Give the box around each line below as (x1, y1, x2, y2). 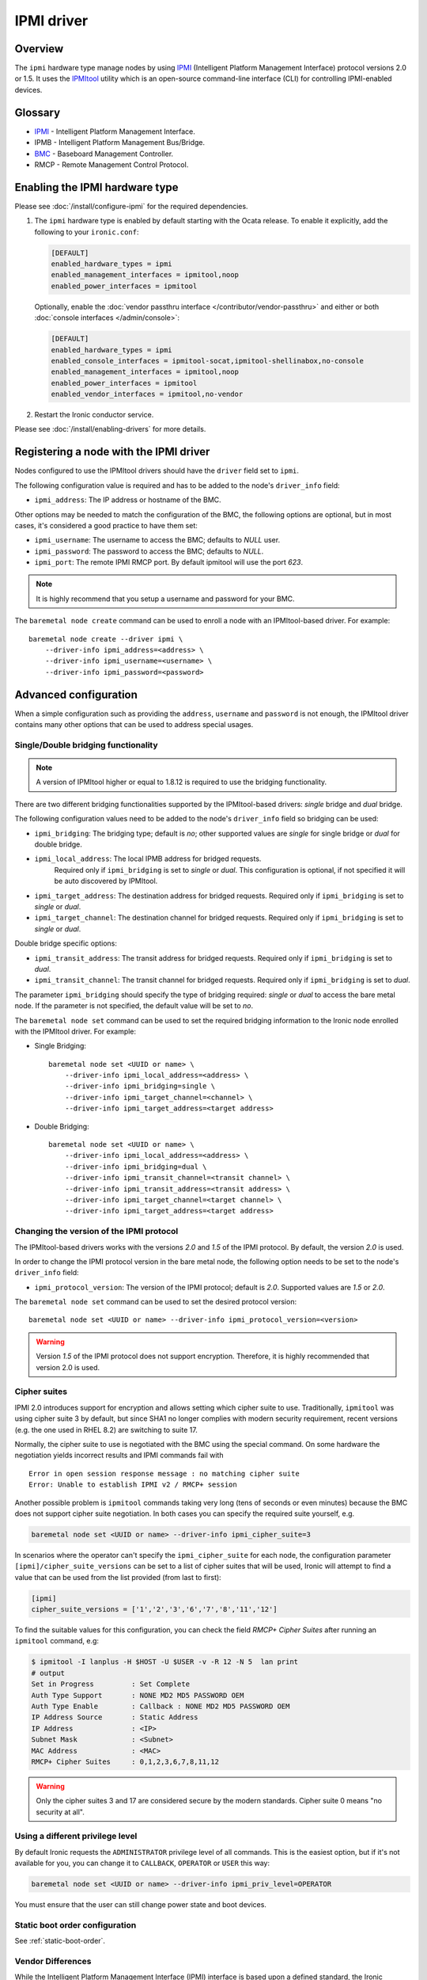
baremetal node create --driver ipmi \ (28, 634, 183, 643)
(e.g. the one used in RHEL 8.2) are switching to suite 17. (14, 1425, 198, 1434)
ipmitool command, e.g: (14, 1636, 99, 1646)
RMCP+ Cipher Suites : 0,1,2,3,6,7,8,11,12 (31, 1757, 219, 1766)
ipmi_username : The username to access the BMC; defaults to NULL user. (34, 535, 281, 545)
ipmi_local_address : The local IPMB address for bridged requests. (34, 854, 262, 863)
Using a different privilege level (14, 1830, 138, 1841)
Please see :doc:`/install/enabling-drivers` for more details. (14, 425, 206, 434)
